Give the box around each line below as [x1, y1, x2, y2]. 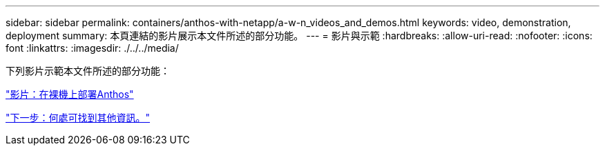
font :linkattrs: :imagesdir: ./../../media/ [6, 42, 179, 54]
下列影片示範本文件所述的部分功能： [6, 65, 170, 77]
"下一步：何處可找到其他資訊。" [6, 112, 151, 123]
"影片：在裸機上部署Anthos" [6, 88, 134, 100]
